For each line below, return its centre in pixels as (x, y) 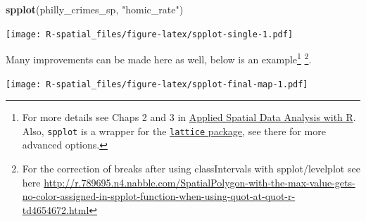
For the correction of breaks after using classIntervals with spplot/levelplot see (191, 168)
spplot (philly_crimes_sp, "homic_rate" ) (95, 9)
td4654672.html (56, 209)
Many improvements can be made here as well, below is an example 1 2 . (159, 58)
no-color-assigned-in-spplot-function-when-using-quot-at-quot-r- (159, 196)
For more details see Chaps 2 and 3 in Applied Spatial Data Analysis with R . (189, 117)
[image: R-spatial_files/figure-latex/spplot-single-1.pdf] (150, 34)
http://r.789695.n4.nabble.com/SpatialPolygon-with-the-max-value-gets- (200, 182)
